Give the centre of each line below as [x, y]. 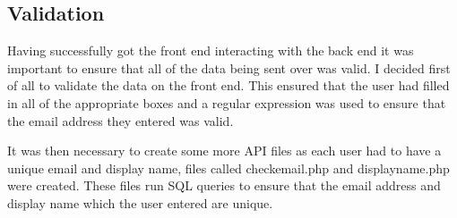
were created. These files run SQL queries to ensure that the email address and [224, 185]
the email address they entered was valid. [121, 120]
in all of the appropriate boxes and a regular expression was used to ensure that [227, 102]
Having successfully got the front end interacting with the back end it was [211, 50]
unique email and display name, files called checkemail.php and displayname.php [228, 168]
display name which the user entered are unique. [140, 202]
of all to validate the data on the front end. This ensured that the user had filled [228, 85]
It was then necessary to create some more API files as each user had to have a [224, 151]
